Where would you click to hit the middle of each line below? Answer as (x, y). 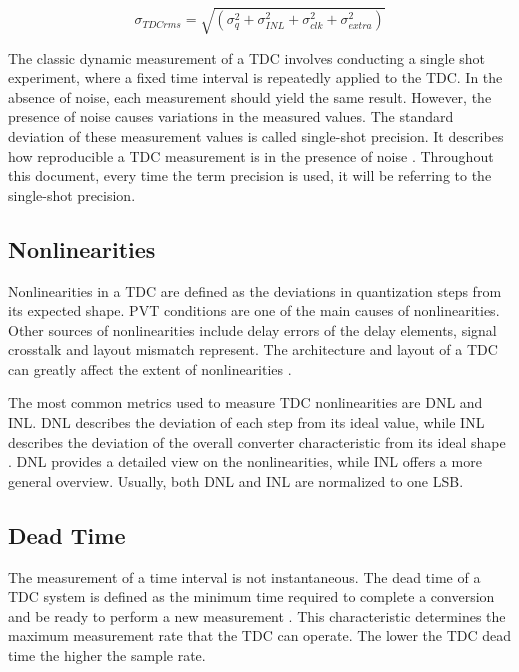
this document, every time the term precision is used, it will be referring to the (250, 175)
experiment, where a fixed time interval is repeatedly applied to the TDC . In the (255, 77)
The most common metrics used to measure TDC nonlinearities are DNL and (245, 402)
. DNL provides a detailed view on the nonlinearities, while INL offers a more (245, 461)
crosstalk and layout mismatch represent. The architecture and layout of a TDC (253, 349)
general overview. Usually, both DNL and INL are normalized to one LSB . (236, 480)
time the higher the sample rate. (107, 655)
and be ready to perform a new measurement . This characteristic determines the (257, 615)
